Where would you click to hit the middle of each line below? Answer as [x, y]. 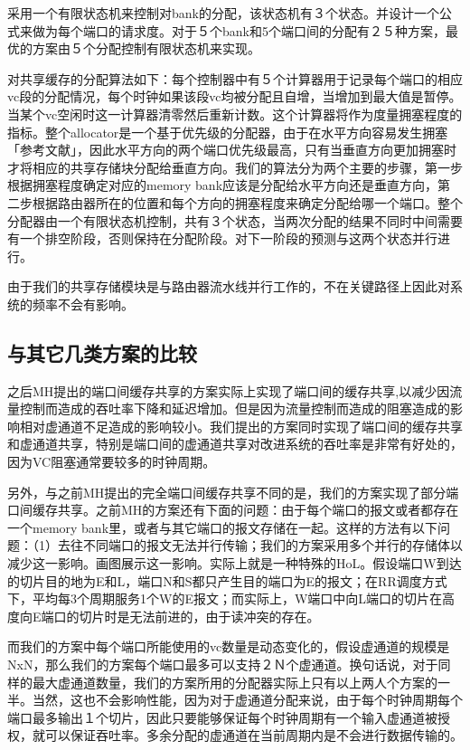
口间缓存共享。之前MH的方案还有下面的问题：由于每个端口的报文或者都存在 [233, 510]
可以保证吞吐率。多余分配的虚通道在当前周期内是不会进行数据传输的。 [254, 735]
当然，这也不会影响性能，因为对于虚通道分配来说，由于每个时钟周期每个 [247, 700]
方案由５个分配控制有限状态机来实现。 [146, 48]
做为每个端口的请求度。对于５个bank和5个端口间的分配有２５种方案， [239, 30]
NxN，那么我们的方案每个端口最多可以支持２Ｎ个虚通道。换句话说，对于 [223, 665]
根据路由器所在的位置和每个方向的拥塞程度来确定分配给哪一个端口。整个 [247, 202]
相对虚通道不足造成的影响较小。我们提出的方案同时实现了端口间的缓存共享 [241, 426]
